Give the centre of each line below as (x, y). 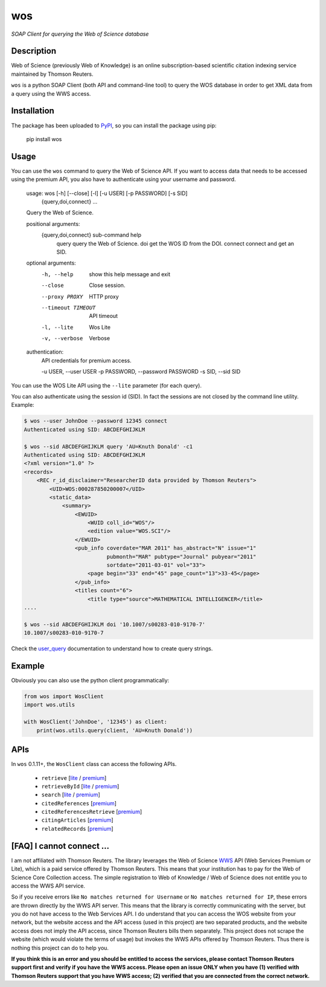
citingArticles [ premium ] (78, 820)
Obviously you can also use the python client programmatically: (90, 681)
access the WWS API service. (48, 886)
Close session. (107, 285)
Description (34, 51)
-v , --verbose (62, 338)
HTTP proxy (104, 296)
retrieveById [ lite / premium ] (80, 786)
